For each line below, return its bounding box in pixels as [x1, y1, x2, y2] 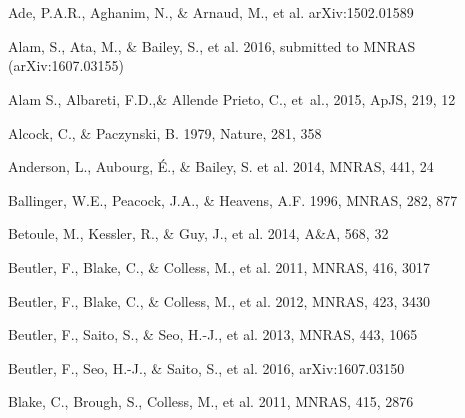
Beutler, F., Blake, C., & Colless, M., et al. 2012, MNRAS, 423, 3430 [8, 290, 431, 311]
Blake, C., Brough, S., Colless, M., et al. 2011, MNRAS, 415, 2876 [8, 391, 414, 412]
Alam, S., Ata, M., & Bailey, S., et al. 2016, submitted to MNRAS [8, 35, 416, 56]
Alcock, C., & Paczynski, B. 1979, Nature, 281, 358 [8, 122, 322, 143]
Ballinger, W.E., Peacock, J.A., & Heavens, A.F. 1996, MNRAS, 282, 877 [8, 189, 458, 210]
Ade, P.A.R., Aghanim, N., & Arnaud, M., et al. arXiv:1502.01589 [8, 2, 414, 23]
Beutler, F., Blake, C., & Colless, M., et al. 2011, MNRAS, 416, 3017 [8, 256, 431, 277]
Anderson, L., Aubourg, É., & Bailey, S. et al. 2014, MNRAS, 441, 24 [8, 156, 434, 177]
